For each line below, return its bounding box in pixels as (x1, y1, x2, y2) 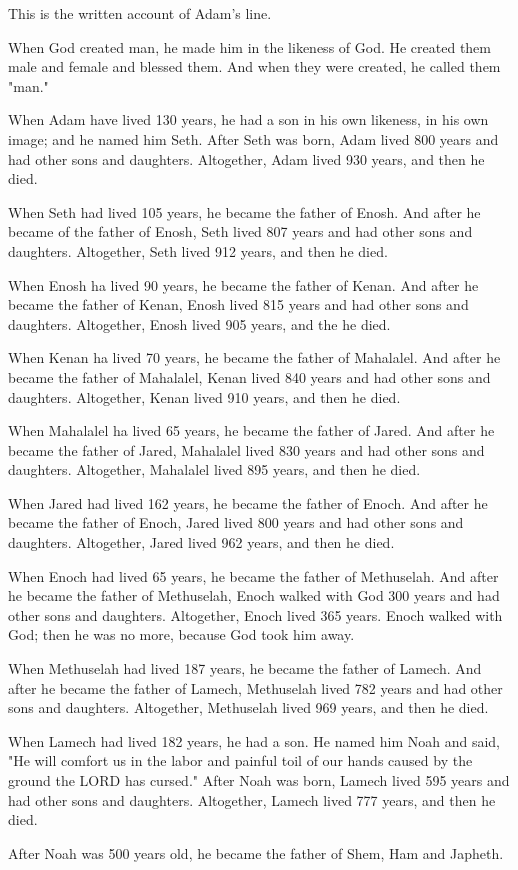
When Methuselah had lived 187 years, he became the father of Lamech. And (8, 658, 482, 679)
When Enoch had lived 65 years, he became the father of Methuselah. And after (8, 565, 499, 586)
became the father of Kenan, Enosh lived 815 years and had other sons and (8, 294, 469, 315)
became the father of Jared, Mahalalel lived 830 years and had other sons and (8, 439, 485, 460)
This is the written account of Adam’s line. (8, 3, 272, 23)
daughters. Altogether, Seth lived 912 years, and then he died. (8, 240, 388, 261)
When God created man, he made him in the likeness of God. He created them (8, 36, 491, 57)
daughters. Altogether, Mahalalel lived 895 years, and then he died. (8, 459, 421, 480)
